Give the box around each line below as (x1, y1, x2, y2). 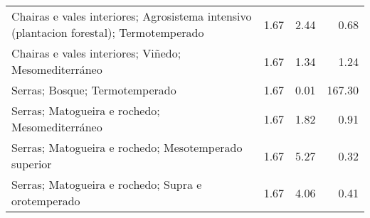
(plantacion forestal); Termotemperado (11, 24, 204, 40)
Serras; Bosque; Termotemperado (11, 82, 176, 98)
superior (11, 156, 52, 172)
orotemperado (11, 192, 80, 209)
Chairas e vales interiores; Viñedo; (11, 45, 181, 61)
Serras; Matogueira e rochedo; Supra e (11, 176, 202, 192)
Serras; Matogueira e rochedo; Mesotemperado (11, 139, 243, 156)
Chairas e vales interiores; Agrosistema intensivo (11, 8, 252, 24)
